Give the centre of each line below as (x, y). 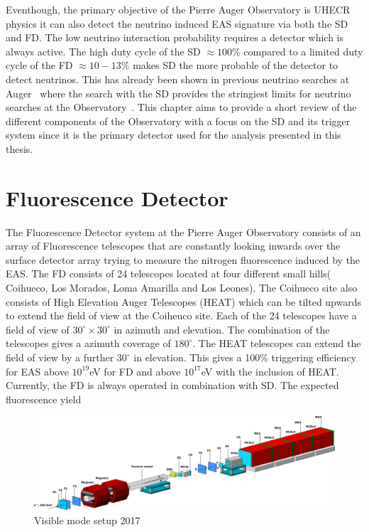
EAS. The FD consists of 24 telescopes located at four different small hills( (169, 273)
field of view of (38, 329)
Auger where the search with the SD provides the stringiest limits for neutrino (178, 93)
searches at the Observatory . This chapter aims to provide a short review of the (181, 107)
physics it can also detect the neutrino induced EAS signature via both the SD (177, 23)
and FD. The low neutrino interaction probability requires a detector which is (175, 37)
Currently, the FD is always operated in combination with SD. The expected (172, 385)
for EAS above (37, 371)
